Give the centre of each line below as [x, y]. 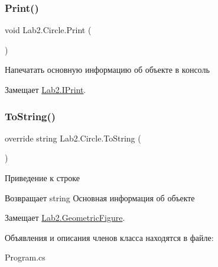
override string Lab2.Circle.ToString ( [73, 138]
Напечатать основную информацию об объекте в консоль [107, 70]
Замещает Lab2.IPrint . [45, 89]
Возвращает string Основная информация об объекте [100, 197]
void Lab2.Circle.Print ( [48, 30]
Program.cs [25, 257]
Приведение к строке [42, 178]
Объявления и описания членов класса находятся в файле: [109, 237]
